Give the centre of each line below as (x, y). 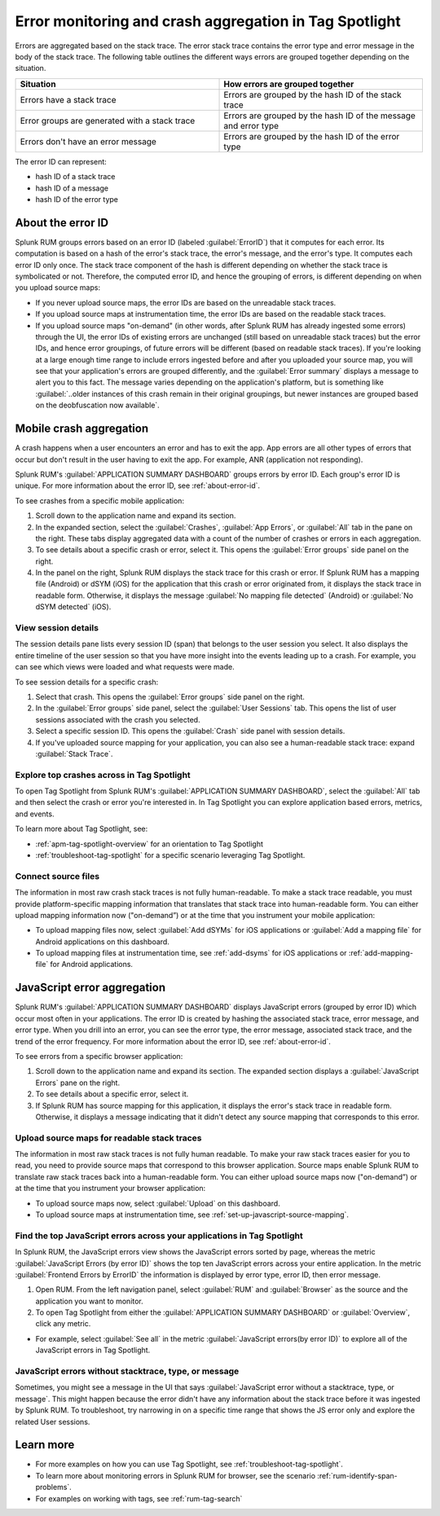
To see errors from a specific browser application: (99, 1056)
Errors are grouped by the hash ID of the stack (312, 94)
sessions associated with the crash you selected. (118, 719)
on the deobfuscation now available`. (98, 405)
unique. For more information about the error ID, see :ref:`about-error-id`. (138, 486)
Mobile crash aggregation (82, 429)
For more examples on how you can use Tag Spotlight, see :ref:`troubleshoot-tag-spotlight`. (189, 1464)
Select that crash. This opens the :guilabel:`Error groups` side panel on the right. (170, 696)
